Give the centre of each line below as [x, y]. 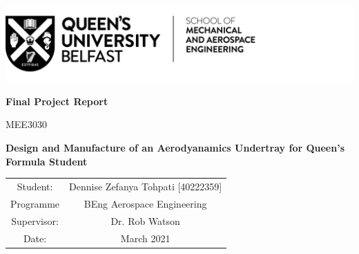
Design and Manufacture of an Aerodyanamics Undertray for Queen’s [175, 148]
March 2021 [145, 238]
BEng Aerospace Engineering [145, 203]
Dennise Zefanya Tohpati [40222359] [146, 186]
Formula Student [47, 161]
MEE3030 [26, 124]
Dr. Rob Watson [145, 220]
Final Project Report [57, 101]
